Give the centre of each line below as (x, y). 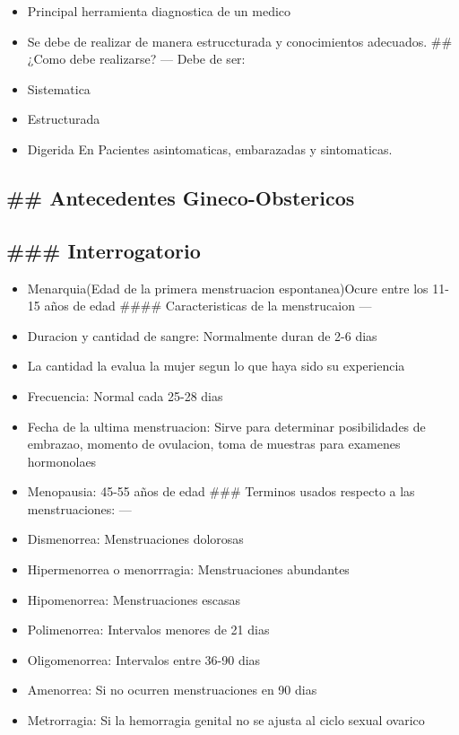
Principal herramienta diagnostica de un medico (159, 11)
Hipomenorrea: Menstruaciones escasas (134, 599)
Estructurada (64, 119)
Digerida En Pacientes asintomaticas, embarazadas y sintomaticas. (210, 149)
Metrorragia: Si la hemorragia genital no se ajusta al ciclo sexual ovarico (226, 720)
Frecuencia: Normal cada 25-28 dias (125, 395)
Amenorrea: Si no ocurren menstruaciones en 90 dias (172, 690)
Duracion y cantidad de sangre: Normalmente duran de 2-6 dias (202, 335)
